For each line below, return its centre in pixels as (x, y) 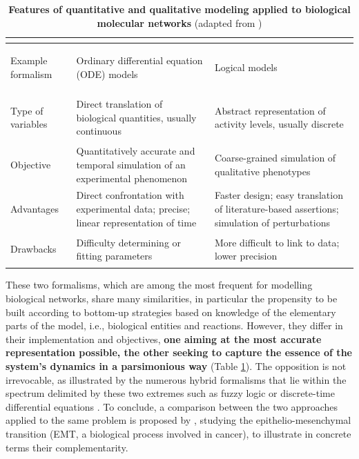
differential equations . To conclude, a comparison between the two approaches (172, 406)
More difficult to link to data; (277, 242)
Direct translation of (119, 104)
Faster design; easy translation (279, 195)
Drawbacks (33, 249)
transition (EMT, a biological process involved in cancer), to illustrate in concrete (178, 433)
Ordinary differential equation (139, 60)
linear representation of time (136, 222)
